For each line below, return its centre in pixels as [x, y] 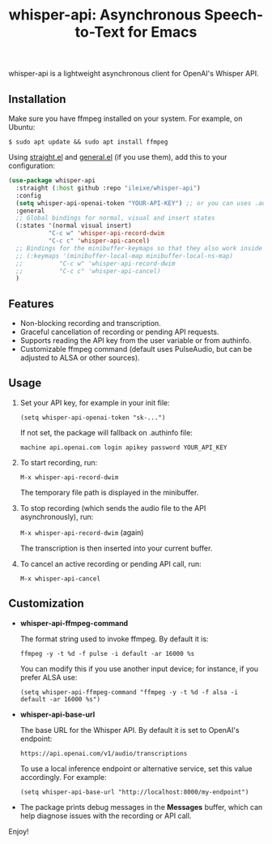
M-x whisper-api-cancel [60, 578]
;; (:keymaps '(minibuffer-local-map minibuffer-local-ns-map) [124, 256]
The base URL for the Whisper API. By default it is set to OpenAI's [130, 730]
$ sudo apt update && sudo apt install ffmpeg [88, 142]
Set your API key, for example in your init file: [95, 402]
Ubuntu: [22, 127]
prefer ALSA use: [49, 677]
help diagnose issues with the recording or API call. [106, 816]
